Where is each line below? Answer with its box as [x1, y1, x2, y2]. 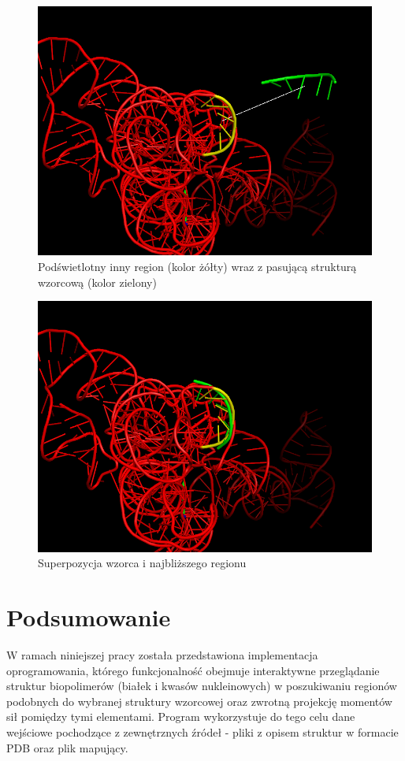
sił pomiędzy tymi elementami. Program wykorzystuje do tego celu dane [6, 708, 355, 725]
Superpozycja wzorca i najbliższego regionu [38, 555, 247, 571]
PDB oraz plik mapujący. [6, 739, 128, 755]
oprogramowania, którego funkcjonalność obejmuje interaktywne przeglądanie [6, 662, 380, 678]
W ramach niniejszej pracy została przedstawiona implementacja [6, 647, 318, 663]
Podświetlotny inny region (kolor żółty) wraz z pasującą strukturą [38, 258, 357, 274]
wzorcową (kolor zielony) [38, 273, 157, 290]
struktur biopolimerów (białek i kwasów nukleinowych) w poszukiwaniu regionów [6, 677, 397, 694]
